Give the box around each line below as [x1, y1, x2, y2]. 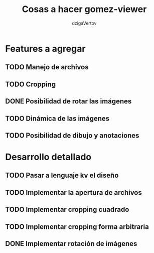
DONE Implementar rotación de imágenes [5, 239, 137, 248]
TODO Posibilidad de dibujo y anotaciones [5, 131, 139, 140]
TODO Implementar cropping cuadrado [5, 205, 129, 214]
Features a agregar [5, 43, 86, 54]
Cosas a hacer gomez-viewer [22, 4, 147, 15]
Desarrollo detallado [5, 152, 92, 163]
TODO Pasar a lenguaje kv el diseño [5, 171, 119, 180]
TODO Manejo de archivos [5, 63, 89, 71]
